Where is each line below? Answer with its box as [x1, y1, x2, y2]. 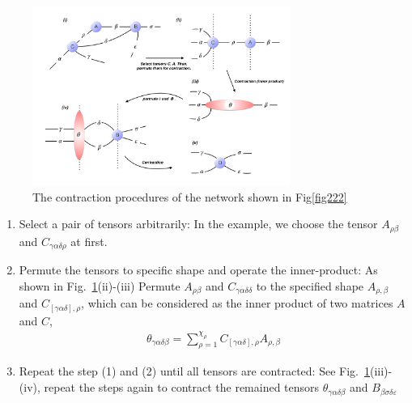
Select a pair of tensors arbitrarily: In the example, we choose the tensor [19, 215, 378, 232]
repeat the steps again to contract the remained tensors [44, 379, 320, 396]
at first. [70, 232, 108, 249]
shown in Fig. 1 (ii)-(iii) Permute [19, 277, 181, 294]
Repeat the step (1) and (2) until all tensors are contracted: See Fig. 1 [19, 363, 370, 380]
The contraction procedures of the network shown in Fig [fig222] [32, 188, 347, 205]
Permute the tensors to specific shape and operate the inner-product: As [19, 261, 378, 278]
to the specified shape [256, 277, 364, 294]
